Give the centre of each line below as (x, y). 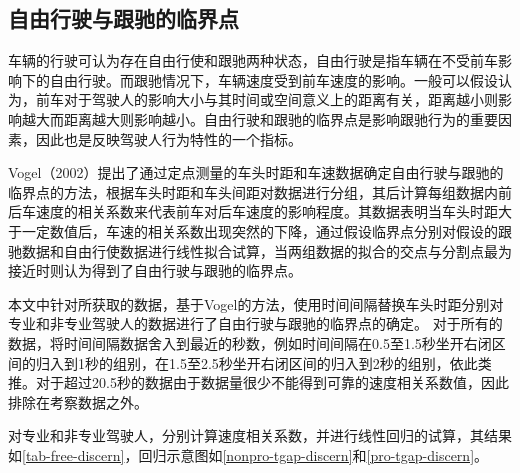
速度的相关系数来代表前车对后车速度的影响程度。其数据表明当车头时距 (266, 211)
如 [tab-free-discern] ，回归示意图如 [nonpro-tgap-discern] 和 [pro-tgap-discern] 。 (248, 454)
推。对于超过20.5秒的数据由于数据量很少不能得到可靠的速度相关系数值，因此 (258, 382)
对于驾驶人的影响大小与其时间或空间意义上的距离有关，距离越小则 (280, 99)
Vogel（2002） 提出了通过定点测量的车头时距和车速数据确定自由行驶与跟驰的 (256, 172)
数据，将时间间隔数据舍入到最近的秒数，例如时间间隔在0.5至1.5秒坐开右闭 (250, 342)
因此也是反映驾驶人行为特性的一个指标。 (168, 138)
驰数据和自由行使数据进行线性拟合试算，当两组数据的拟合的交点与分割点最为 (260, 250)
